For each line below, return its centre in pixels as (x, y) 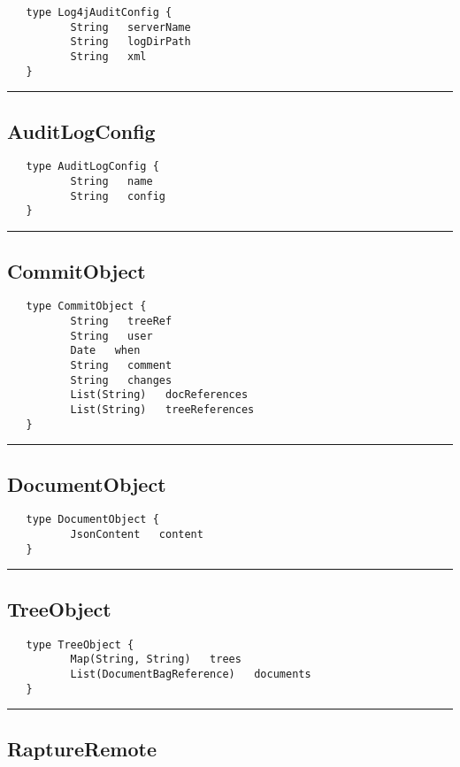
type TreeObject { (80, 644)
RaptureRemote (82, 748)
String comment (121, 365)
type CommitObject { (86, 307)
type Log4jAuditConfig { (99, 12)
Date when (105, 351)
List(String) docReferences (159, 395)
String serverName (130, 27)
